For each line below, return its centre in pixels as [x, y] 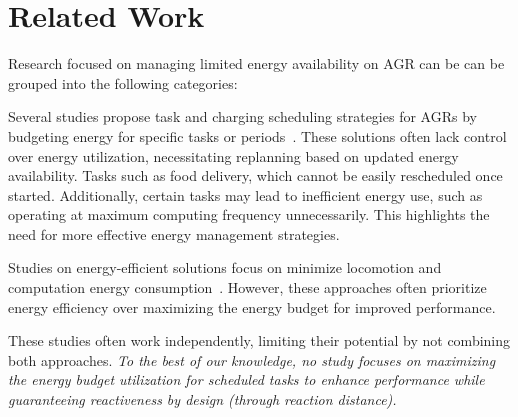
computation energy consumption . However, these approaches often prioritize [247, 287]
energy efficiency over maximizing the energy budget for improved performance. [252, 306]
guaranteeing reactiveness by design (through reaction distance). [202, 399]
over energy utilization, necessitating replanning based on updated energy [233, 155]
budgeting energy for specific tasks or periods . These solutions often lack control [257, 135]
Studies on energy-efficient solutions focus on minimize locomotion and [225, 267]
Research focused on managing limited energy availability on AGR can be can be [256, 63]
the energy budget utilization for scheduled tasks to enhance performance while [246, 379]
